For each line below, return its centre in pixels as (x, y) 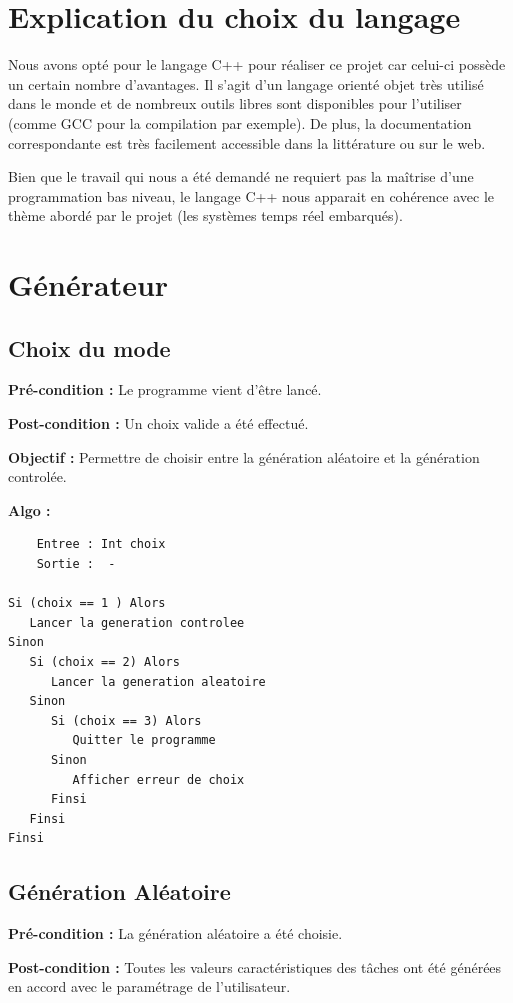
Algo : (29, 509)
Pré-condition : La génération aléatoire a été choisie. (175, 933)
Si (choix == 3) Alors (126, 720)
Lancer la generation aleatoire (158, 681)
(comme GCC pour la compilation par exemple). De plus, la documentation (240, 122)
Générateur (88, 284)
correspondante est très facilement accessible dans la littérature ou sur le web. (247, 142)
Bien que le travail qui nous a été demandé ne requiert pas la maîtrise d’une (241, 176)
